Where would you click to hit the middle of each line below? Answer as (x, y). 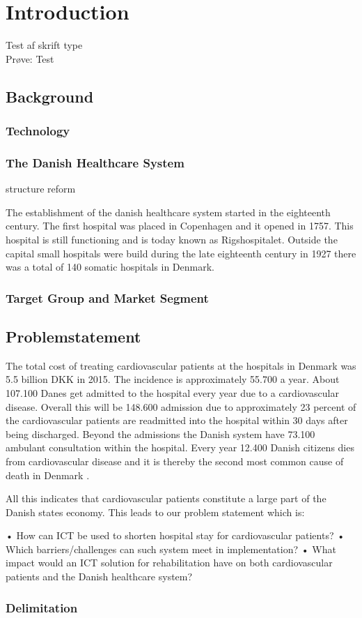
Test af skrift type (44, 45)
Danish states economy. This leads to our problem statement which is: (155, 512)
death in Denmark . (48, 475)
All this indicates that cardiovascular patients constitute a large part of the (166, 498)
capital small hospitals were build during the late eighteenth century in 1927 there (181, 253)
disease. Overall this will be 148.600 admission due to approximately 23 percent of (181, 406)
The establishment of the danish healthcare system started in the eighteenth (168, 212)
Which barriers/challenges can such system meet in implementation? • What (171, 549)
